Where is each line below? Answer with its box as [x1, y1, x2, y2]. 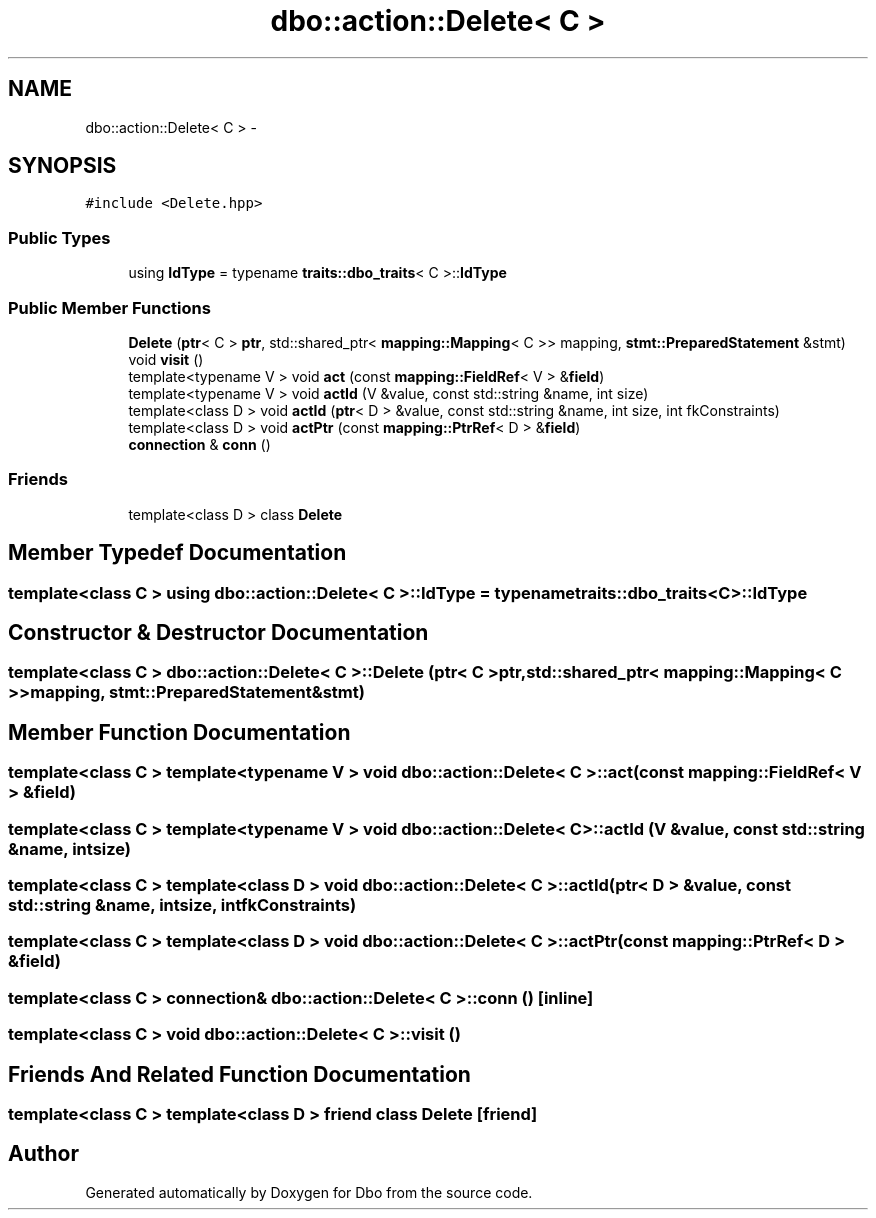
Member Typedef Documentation [8, 540, 347, 566]
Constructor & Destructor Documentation [8, 619, 429, 645]
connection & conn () [128, 435, 271, 453]
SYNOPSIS [8, 153, 117, 179]
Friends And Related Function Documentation [8, 1061, 471, 1087]
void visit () [128, 350, 204, 368]
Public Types [8, 227, 111, 248]
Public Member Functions [8, 297, 211, 318]
